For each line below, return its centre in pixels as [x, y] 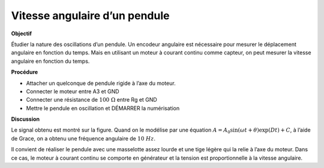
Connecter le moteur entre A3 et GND [73, 91]
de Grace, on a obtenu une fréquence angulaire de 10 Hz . [83, 138]
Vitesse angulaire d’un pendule [90, 16]
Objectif [22, 33]
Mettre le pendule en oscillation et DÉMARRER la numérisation [103, 108]
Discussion [25, 119]
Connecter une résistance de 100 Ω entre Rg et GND [91, 100]
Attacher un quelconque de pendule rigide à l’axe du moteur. [101, 83]
